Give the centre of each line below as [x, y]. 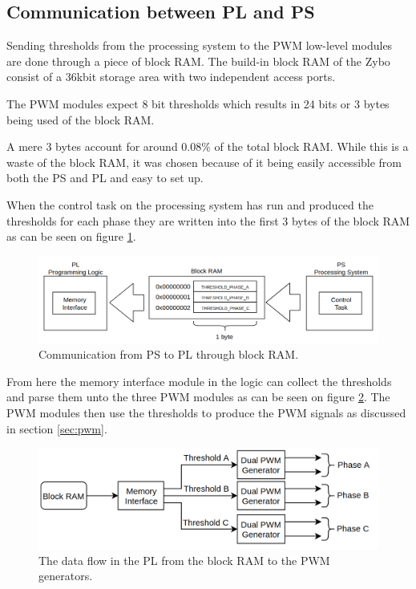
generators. [66, 576]
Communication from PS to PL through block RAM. [169, 354]
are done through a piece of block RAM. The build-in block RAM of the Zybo [198, 61]
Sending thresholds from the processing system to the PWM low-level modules [200, 45]
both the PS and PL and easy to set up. [105, 178]
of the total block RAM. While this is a [311, 146]
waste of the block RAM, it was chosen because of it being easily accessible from [204, 162]
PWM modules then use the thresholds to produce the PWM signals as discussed [206, 412]
